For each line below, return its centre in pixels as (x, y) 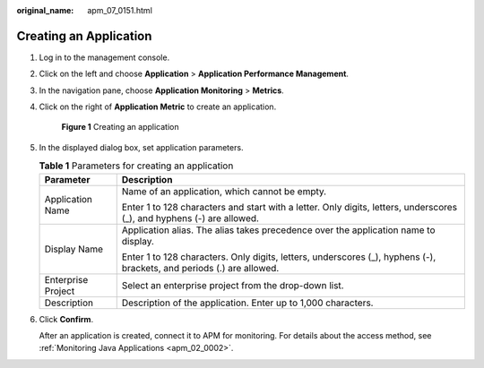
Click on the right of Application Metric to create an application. (158, 107)
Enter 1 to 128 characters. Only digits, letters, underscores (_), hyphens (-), (279, 257)
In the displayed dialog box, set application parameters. (141, 147)
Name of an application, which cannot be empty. (224, 191)
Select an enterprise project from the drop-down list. (233, 285)
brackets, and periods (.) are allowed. (200, 268)
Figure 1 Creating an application (120, 127)
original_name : (45, 10)
